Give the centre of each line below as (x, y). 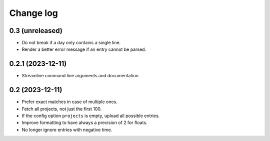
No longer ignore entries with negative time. (67, 130)
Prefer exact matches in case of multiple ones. (69, 102)
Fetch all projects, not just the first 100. (62, 109)
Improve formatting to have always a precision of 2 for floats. (84, 123)
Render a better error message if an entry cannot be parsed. (84, 49)
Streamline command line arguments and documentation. (81, 76)
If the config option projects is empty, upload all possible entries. (91, 116)
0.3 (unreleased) (36, 31)
